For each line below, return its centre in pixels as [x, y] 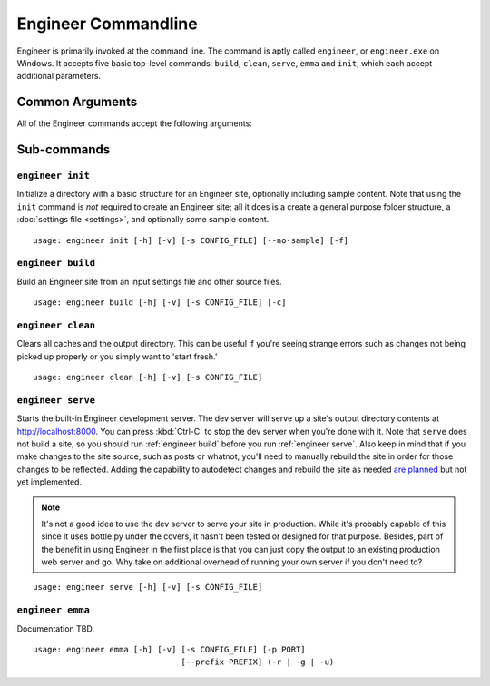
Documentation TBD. [56, 628]
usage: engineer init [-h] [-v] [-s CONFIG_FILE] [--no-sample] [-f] [191, 240]
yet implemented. [49, 482]
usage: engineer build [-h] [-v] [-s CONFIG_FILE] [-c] [160, 303]
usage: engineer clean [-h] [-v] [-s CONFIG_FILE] [148, 377]
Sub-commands [64, 150]
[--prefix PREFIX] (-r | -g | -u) [258, 662]
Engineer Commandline [108, 24]
